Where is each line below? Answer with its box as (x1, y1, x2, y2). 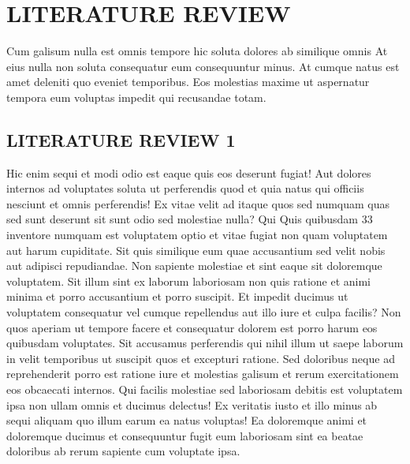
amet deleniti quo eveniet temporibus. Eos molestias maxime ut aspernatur (6, 73, 370, 90)
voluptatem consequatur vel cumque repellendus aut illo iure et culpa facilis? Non (6, 304, 401, 320)
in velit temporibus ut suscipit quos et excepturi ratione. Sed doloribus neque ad (6, 350, 395, 366)
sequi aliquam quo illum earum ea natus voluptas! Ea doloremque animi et (6, 412, 367, 428)
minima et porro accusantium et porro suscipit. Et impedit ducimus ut (6, 288, 348, 305)
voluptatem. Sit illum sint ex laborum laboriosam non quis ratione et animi (6, 272, 371, 289)
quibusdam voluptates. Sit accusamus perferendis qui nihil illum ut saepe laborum (6, 335, 404, 351)
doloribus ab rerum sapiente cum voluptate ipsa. (6, 443, 240, 459)
